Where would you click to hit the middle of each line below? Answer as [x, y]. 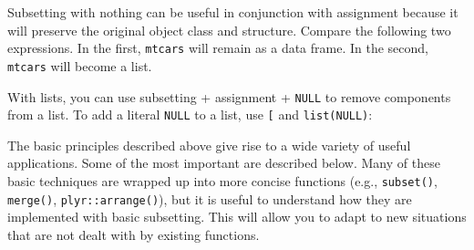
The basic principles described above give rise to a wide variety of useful [209, 145]
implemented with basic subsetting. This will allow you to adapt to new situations [237, 217]
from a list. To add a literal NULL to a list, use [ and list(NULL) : [190, 115]
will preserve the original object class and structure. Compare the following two [229, 30]
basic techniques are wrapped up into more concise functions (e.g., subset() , [222, 181]
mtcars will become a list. [80, 65]
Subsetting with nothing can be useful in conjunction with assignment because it [233, 12]
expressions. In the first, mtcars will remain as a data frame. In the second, [218, 48]
